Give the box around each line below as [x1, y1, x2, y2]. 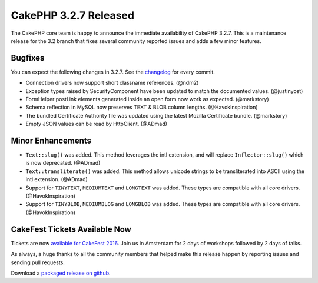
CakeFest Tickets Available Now [11, 224, 132, 234]
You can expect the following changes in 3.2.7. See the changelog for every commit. [11, 68, 215, 75]
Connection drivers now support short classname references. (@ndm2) [25, 79, 199, 86]
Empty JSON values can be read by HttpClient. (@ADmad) [25, 121, 168, 128]
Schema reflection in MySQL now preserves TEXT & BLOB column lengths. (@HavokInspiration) [25, 104, 259, 111]
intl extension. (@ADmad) [25, 176, 88, 183]
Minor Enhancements [11, 136, 91, 145]
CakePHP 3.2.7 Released [11, 9, 135, 22]
